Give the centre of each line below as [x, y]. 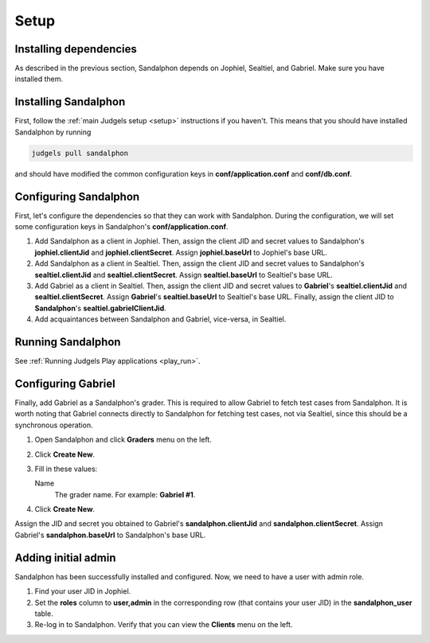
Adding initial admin [65, 557]
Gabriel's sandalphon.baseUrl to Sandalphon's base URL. [110, 535]
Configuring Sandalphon [77, 196]
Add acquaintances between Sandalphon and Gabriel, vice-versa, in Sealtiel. [160, 319]
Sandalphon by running [53, 132]
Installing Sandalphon [70, 102]
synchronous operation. [54, 425]
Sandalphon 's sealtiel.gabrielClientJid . [100, 308]
